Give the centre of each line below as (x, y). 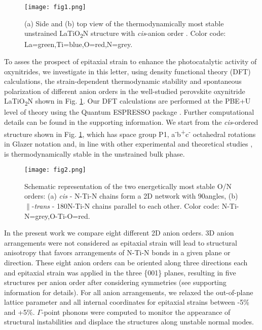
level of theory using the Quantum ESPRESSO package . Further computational (129, 112)
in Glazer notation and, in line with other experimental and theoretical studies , (128, 143)
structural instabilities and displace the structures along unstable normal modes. (129, 322)
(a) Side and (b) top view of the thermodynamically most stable (124, 23)
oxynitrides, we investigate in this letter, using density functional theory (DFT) (127, 71)
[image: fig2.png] (55, 170)
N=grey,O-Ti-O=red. (57, 216)
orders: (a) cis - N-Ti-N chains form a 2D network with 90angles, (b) (131, 196)
